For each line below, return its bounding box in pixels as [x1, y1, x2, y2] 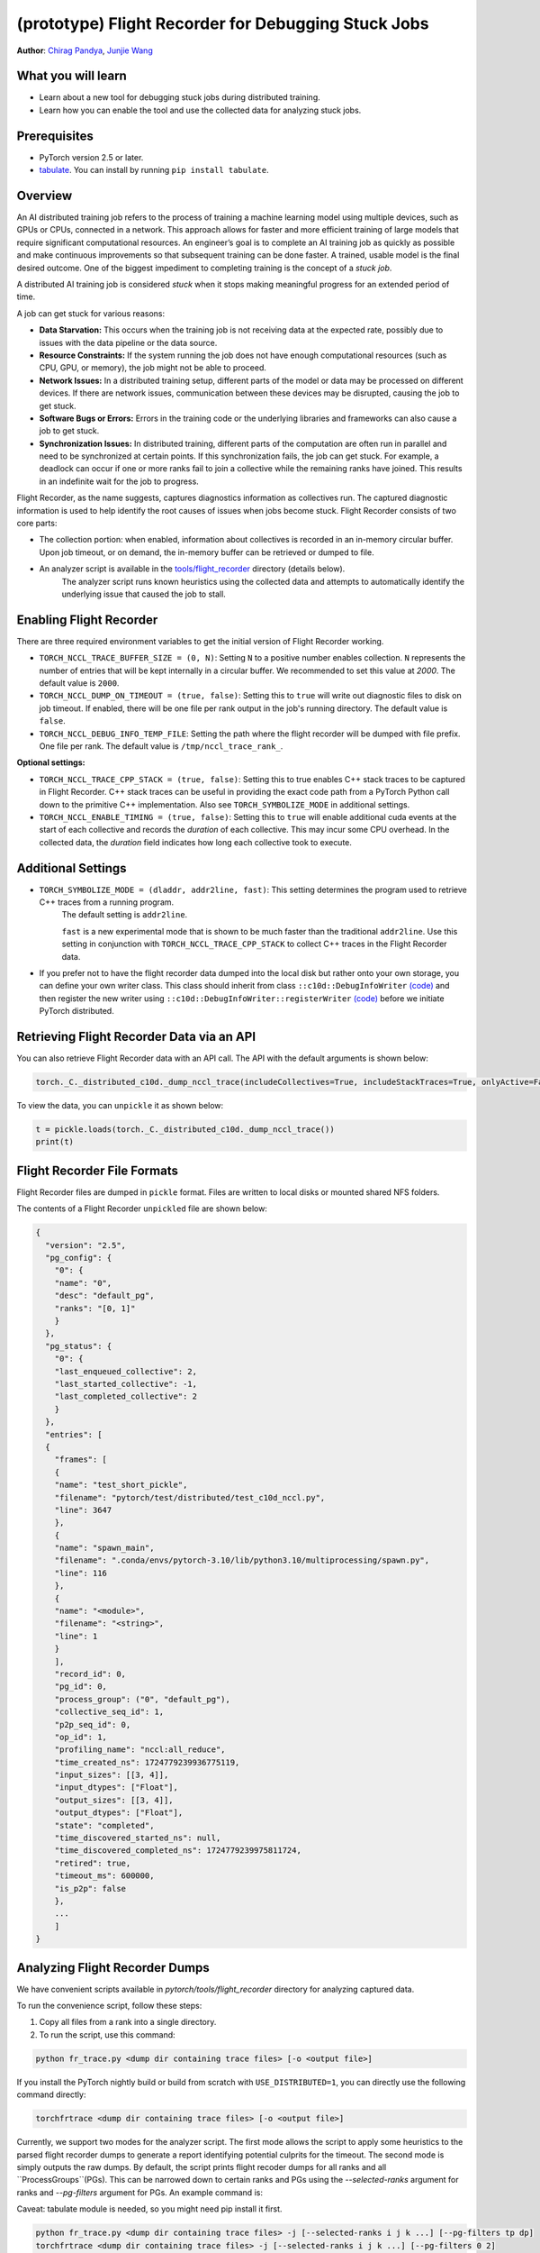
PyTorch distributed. [39, 1006, 114, 1017]
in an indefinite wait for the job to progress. [39, 476, 200, 487]
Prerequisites [16, 128, 94, 143]
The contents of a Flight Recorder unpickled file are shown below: [16, 1203, 267, 1214]
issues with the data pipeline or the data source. [39, 337, 218, 348]
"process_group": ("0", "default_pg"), [54, 1694, 231, 1704]
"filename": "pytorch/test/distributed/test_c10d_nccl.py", [54, 1492, 326, 1502]
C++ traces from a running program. [39, 897, 175, 908]
